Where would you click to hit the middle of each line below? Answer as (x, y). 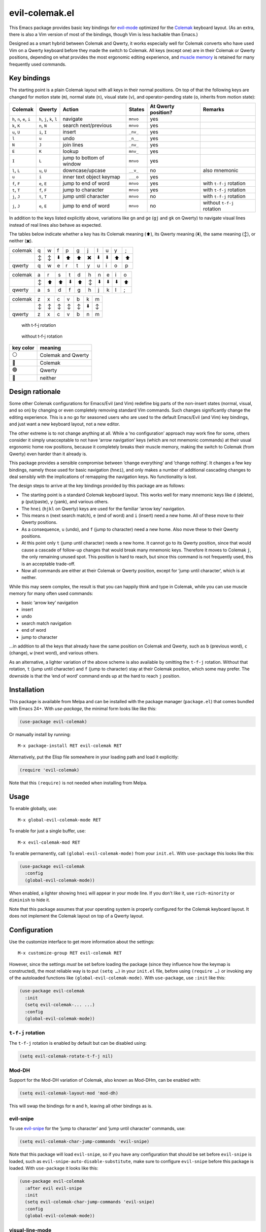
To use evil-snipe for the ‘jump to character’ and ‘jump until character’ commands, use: (97, 1129)
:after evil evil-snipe (53, 1188)
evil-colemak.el (42, 13)
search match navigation (46, 623)
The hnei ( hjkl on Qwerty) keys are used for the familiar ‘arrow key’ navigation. (103, 509)
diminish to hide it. (30, 900)
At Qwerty (162, 106)
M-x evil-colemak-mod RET (49, 842)
